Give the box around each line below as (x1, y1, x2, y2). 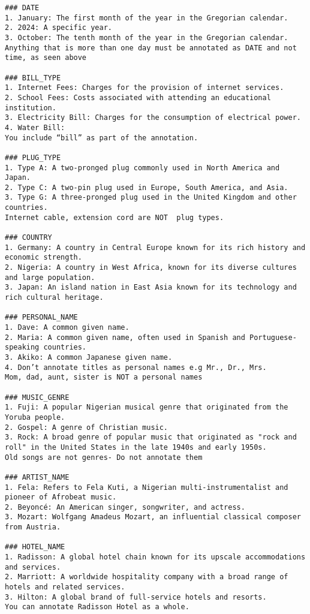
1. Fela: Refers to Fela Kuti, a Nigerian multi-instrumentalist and (5, 483, 288, 492)
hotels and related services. (5, 583, 125, 592)
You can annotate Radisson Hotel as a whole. (5, 603, 189, 612)
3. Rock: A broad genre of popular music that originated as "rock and (5, 433, 297, 442)
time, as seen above (5, 53, 87, 62)
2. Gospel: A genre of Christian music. (5, 423, 168, 432)
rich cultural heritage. (5, 293, 104, 302)
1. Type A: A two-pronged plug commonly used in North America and (5, 163, 280, 172)
